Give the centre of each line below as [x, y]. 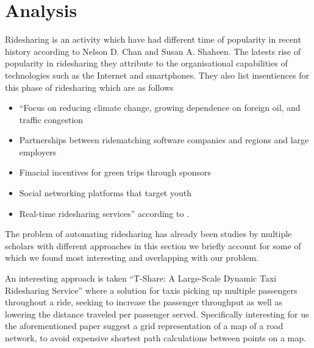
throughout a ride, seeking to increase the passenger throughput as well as [144, 302]
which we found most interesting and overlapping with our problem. [132, 257]
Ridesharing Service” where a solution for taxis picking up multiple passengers [151, 290]
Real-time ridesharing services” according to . [104, 213]
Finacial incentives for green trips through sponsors [115, 172]
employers [38, 151]
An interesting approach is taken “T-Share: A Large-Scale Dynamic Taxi [141, 278]
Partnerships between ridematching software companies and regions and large [164, 140]
